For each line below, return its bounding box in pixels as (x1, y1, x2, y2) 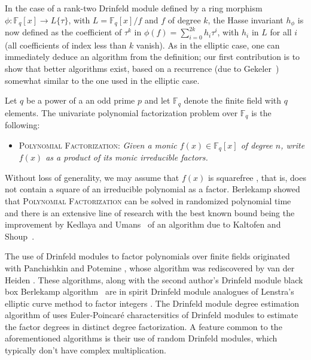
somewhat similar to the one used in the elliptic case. (5, 74, 200, 86)
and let (144, 94, 170, 107)
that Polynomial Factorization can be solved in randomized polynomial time (5, 194, 291, 207)
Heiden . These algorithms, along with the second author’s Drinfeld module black (5, 273, 303, 286)
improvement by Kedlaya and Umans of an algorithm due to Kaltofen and (5, 218, 281, 231)
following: (5, 119, 40, 131)
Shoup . (5, 229, 35, 242)
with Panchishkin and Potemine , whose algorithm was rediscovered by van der (5, 261, 295, 274)
